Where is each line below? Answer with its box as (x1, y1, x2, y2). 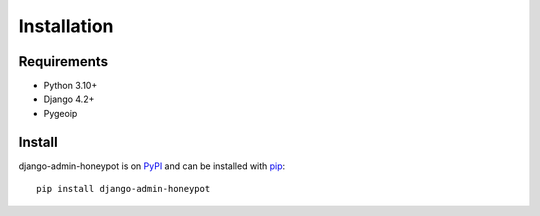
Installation (18, 15, 114, 37)
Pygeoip (43, 107, 78, 119)
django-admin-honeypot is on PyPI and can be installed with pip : (18, 160, 286, 172)
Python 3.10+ (43, 80, 98, 92)
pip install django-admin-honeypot (36, 183, 211, 195)
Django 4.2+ (43, 93, 95, 105)
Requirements (18, 53, 109, 70)
